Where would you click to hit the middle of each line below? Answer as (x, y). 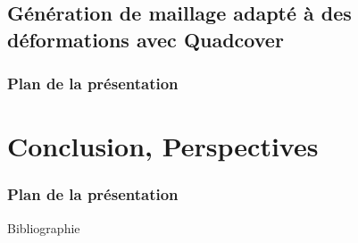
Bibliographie (44, 227)
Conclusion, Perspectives (163, 146)
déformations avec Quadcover (146, 39)
